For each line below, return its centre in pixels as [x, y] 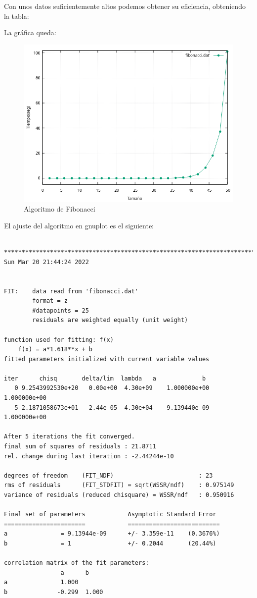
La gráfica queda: [30, 32]
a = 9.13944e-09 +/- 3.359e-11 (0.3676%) [112, 534]
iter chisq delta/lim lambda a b [105, 378]
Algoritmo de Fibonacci [60, 209]
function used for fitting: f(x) [59, 340]
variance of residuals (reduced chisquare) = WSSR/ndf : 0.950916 [119, 495]
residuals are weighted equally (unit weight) [110, 320]
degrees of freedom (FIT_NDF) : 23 [108, 475]
